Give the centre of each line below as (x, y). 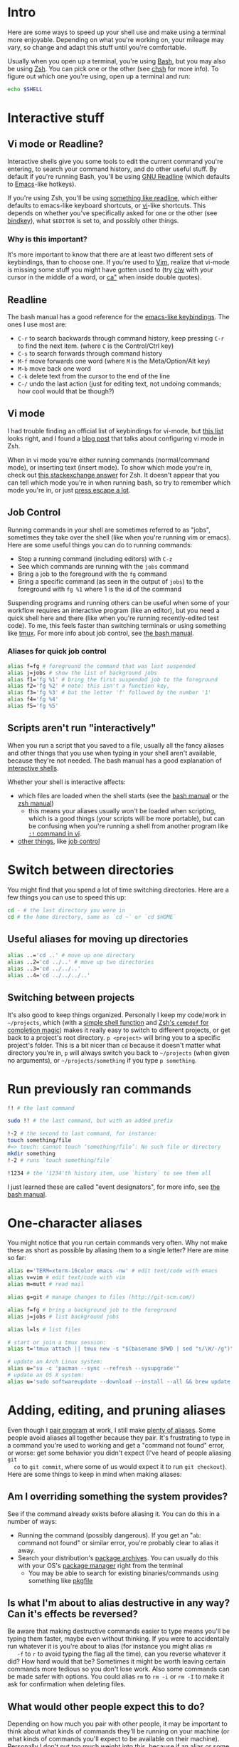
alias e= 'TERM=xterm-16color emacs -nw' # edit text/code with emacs (113, 1271)
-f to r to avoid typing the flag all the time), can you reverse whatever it (121, 1654)
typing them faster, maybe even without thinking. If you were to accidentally (118, 1639)
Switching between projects (71, 998)
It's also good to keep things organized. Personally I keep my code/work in (117, 1015)
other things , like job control (59, 841)
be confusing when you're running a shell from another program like (128, 826)
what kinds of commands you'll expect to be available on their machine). (113, 1739)
